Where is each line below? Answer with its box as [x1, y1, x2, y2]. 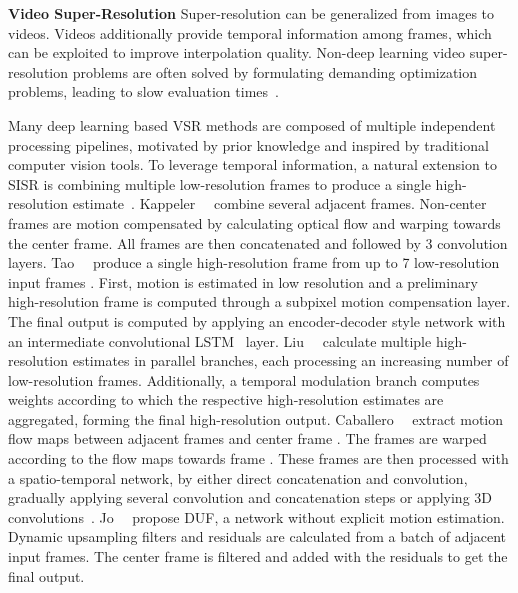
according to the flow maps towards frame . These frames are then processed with [8, 448, 509, 469]
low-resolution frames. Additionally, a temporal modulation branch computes [8, 369, 480, 390]
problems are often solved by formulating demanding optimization [72, 61, 478, 82]
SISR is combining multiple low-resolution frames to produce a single [8, 173, 431, 194]
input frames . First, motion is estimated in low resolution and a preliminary [8, 271, 478, 292]
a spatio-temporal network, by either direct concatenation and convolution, [8, 467, 468, 488]
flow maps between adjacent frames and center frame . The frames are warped [8, 428, 487, 449]
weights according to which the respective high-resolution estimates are [8, 389, 444, 410]
